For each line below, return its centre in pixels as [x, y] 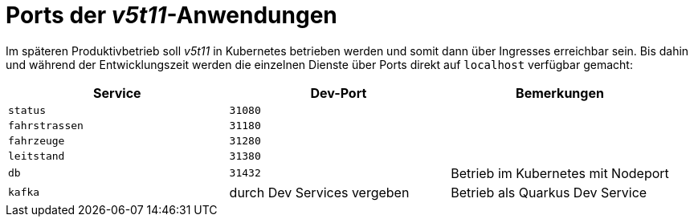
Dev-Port [339, 93]
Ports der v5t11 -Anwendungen [171, 15]
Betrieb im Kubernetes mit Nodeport [560, 173]
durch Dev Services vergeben [319, 192]
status [27, 110]
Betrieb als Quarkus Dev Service [549, 192]
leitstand [37, 156]
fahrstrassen [46, 125]
